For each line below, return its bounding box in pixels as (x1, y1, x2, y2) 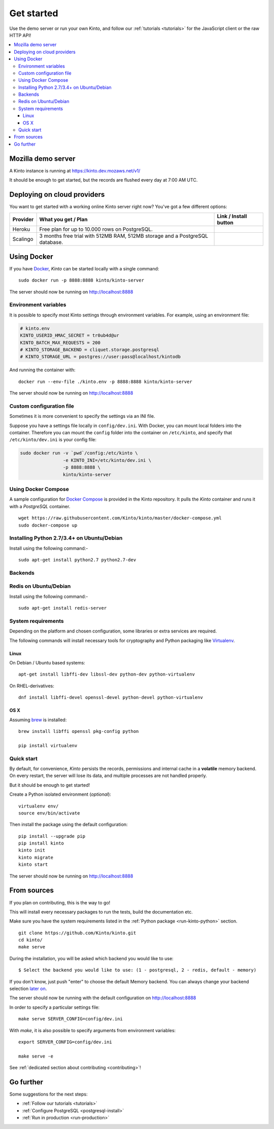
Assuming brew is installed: (9, 717, 67, 723)
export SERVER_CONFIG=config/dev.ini (18, 1039, 113, 1045)
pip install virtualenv (18, 743, 78, 748)
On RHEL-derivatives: (9, 683, 54, 689)
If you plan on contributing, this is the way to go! (9, 899, 111, 905)
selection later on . (9, 985, 47, 992)
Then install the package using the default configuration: (9, 822, 128, 828)
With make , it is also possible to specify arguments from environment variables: (9, 1027, 176, 1033)
